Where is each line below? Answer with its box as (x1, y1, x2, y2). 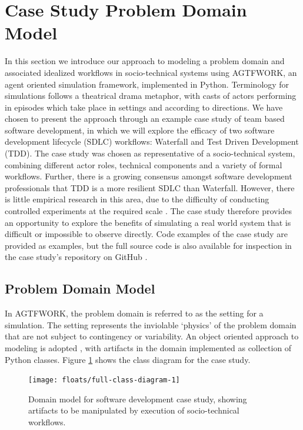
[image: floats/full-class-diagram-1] (28, 376, 180, 385)
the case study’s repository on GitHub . (5, 251, 148, 263)
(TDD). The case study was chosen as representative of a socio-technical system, (5, 147, 295, 159)
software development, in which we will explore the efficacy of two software (5, 124, 275, 136)
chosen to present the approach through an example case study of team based (5, 112, 285, 125)
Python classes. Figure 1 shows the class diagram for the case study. (5, 353, 251, 365)
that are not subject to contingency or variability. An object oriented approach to (5, 330, 299, 342)
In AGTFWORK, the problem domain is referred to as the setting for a (5, 307, 264, 319)
